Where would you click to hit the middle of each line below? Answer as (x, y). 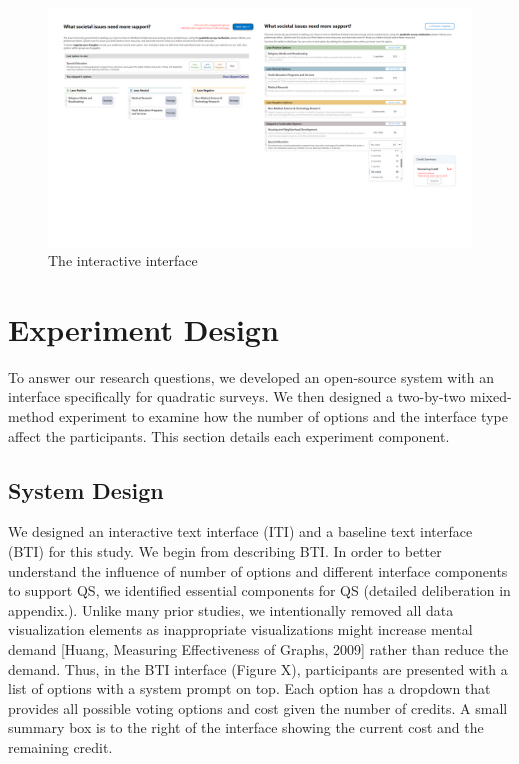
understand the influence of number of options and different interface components (258, 570)
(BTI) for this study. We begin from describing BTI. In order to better (225, 550)
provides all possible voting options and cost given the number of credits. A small (258, 707)
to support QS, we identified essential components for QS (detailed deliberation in (259, 590)
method (31, 416)
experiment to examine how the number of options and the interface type (283, 416)
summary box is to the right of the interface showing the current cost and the (246, 727)
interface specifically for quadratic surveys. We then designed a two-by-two (237, 396)
